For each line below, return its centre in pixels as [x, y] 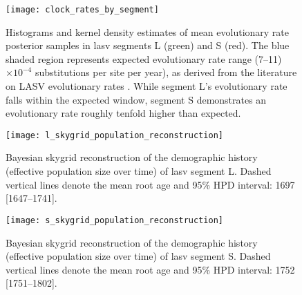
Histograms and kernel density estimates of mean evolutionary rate [148, 31]
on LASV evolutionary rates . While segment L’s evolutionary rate [147, 86]
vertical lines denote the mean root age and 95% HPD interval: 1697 [150, 184]
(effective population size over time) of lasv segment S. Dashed [138, 256]
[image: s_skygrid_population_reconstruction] [114, 220]
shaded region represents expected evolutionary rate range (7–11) [144, 58]
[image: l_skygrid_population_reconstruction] [114, 135]
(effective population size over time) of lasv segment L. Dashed [139, 171]
